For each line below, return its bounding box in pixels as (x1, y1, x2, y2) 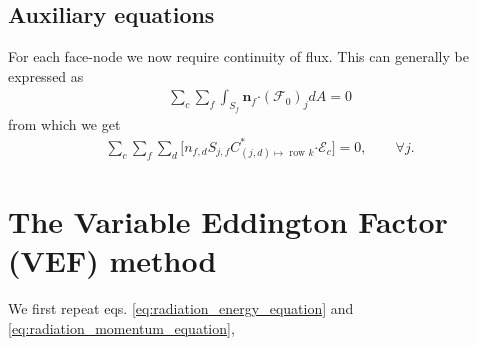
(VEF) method (8, 240, 217, 281)
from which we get (8, 113, 121, 134)
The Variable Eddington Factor (8, 201, 448, 242)
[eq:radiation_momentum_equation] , (8, 317, 235, 338)
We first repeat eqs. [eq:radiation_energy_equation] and (8, 298, 354, 319)
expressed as (8, 65, 84, 86)
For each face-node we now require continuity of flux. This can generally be (8, 46, 469, 67)
